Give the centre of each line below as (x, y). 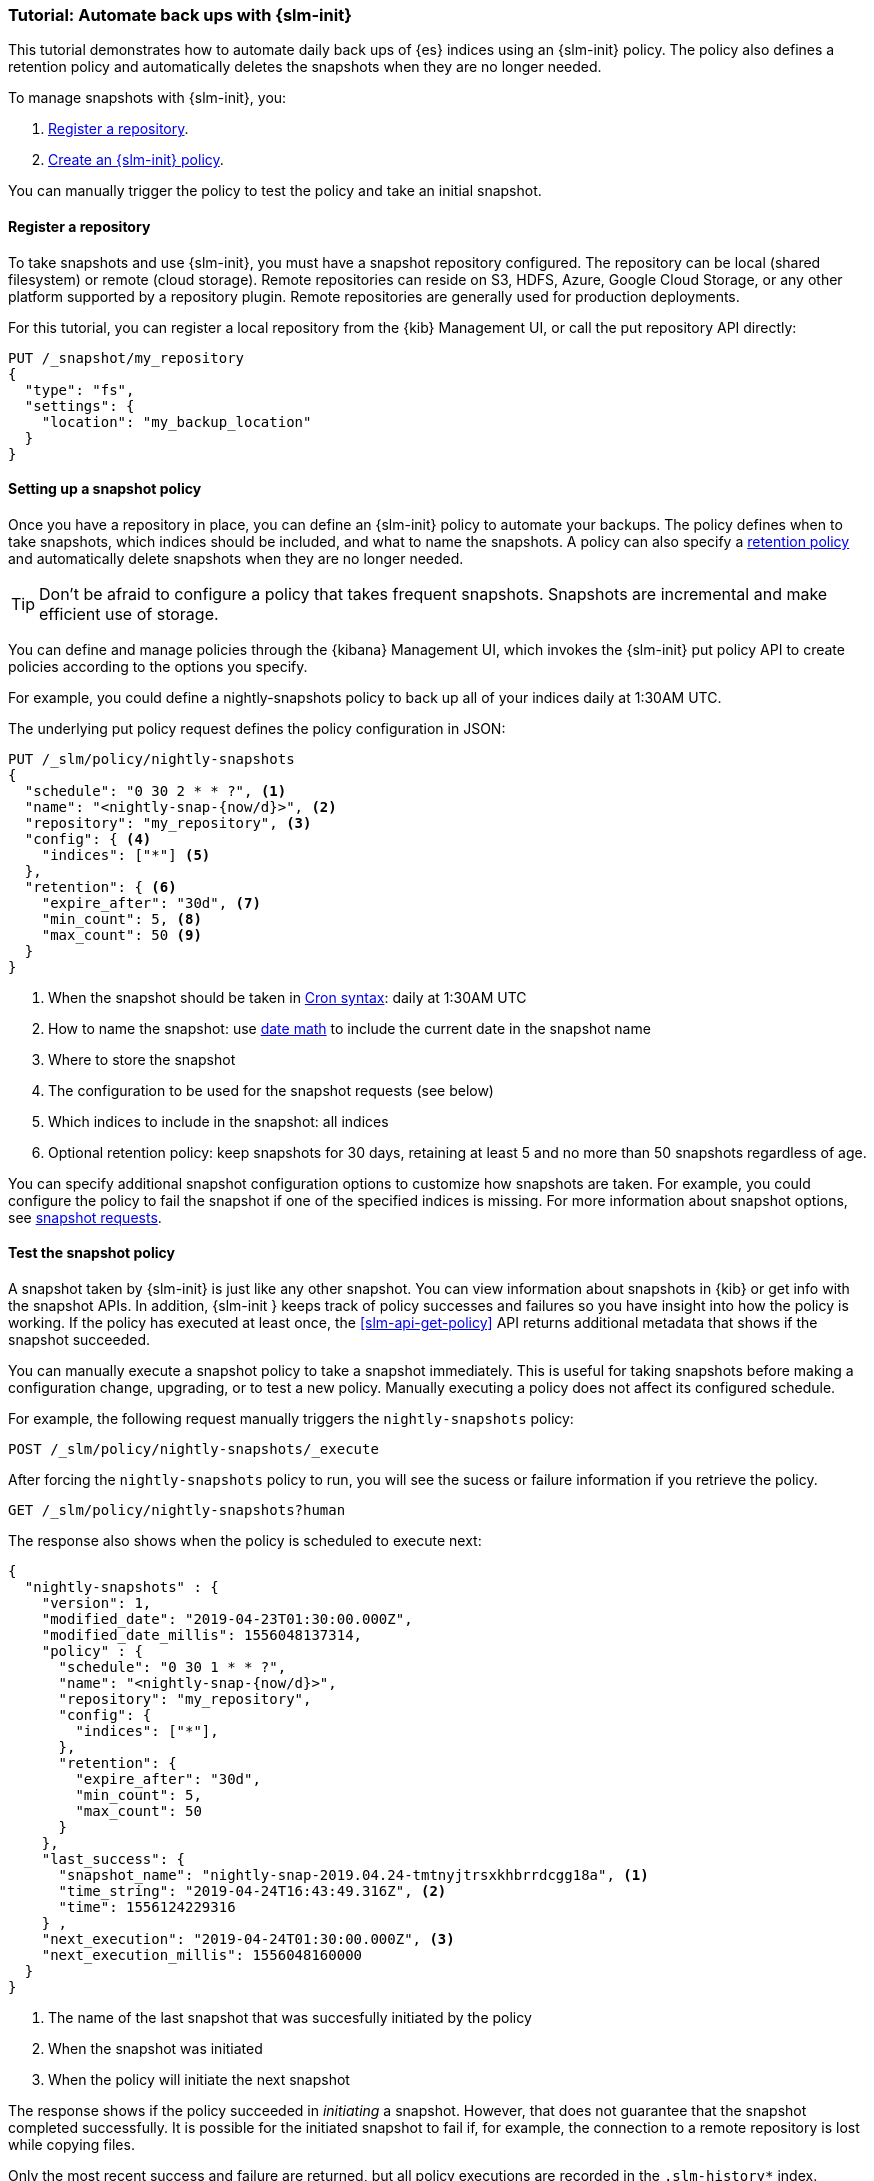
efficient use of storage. (129, 613)
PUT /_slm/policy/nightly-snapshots (151, 758)
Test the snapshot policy (91, 1253)
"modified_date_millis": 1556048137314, (202, 1635)
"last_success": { (113, 1859)
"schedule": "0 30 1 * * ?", (172, 1667)
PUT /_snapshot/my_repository (126, 357)
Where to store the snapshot (142, 1059)
